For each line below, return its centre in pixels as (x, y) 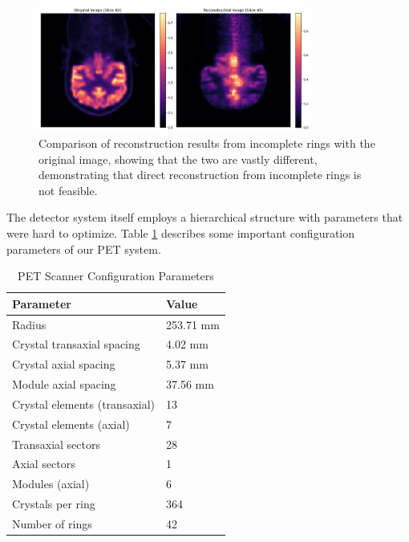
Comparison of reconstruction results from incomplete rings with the (207, 143)
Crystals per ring (54, 504)
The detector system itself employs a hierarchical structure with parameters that (205, 217)
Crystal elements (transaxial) (84, 403)
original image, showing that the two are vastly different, (178, 159)
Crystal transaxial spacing (76, 344)
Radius (29, 324)
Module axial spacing (64, 384)
